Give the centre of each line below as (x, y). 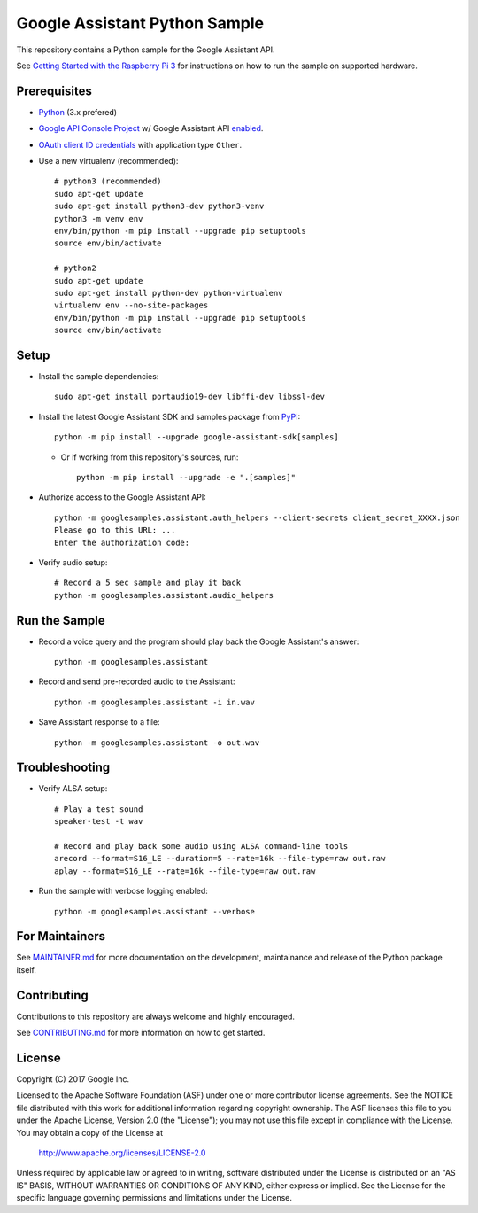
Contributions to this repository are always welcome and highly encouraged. (156, 1016)
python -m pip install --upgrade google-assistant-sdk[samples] (197, 437)
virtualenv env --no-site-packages (131, 305)
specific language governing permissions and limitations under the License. (154, 1198)
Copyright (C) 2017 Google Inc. (73, 1079)
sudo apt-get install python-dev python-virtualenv (169, 293)
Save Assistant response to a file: (99, 722)
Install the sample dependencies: (99, 376)
